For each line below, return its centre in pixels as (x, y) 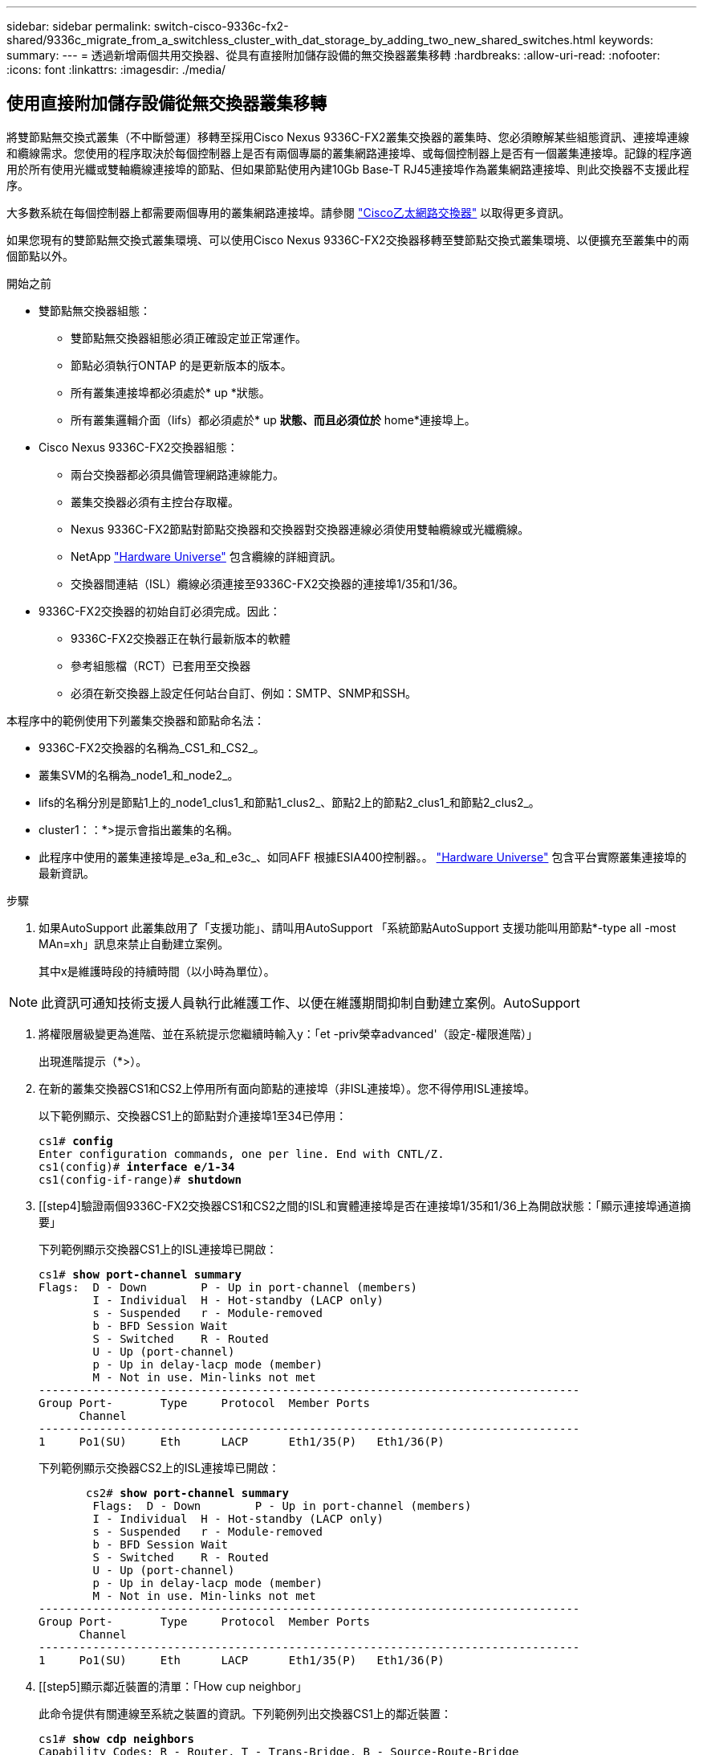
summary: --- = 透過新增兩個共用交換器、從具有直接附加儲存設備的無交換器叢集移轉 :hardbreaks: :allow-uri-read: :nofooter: (333, 55)
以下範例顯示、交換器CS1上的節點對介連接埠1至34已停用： (193, 1115)
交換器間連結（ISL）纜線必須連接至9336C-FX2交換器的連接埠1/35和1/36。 (268, 583)
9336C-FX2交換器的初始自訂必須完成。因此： (160, 611)
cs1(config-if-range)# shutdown (140, 1179)
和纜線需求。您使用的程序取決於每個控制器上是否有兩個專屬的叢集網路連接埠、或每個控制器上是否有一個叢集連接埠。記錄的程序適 (349, 153)
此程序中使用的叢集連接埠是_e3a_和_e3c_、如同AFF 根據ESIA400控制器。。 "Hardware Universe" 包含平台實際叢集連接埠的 (363, 857)
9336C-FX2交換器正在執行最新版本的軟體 (181, 638)
